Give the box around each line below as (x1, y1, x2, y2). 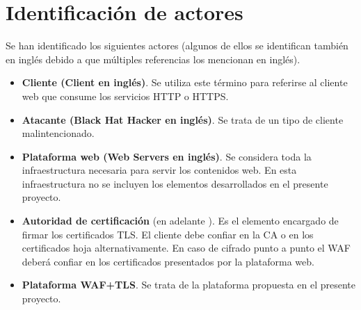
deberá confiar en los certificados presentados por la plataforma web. (22, 254, 314, 268)
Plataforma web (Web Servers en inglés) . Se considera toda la (22, 149, 312, 163)
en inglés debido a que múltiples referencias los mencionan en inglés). (6, 51, 300, 66)
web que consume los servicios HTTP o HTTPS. (22, 88, 229, 103)
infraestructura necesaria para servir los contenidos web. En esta (22, 163, 297, 177)
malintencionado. (22, 126, 95, 140)
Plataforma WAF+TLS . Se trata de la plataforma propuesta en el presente (22, 277, 355, 292)
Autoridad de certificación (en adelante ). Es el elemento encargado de (22, 213, 339, 228)
